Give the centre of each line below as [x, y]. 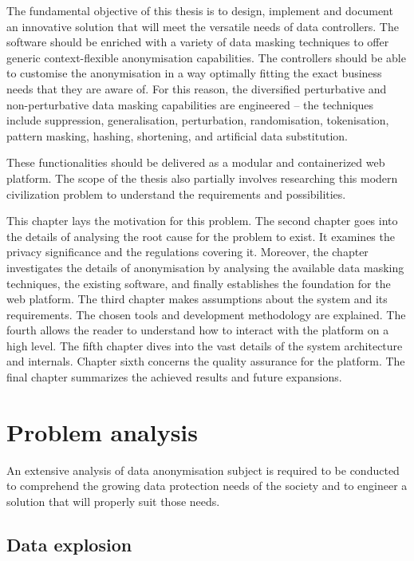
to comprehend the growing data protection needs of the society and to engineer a [207, 486]
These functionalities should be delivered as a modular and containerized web [196, 162]
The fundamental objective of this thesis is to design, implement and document [200, 10]
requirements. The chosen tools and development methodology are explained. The [206, 314]
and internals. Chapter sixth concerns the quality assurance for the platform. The [206, 361]
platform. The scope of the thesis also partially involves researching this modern [202, 178]
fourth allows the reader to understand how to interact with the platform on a [198, 330]
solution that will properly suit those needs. [113, 501]
